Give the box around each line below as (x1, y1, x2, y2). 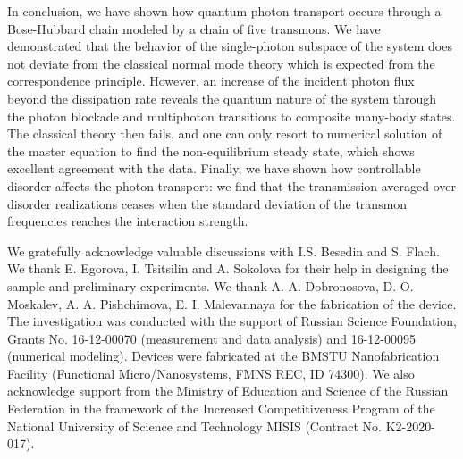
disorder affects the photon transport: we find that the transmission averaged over (7, 176, 457, 195)
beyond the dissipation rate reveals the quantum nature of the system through (7, 88, 437, 107)
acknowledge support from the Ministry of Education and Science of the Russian (7, 381, 449, 400)
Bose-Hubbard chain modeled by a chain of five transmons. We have (7, 19, 381, 38)
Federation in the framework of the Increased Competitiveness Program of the (7, 399, 435, 418)
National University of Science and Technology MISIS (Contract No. (7, 416, 383, 435)
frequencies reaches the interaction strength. (7, 212, 248, 230)
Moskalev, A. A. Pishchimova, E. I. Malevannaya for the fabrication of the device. (7, 294, 457, 313)
